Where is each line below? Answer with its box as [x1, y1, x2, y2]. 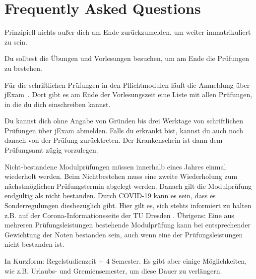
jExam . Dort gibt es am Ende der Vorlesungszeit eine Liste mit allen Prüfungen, [4, 89, 253, 100]
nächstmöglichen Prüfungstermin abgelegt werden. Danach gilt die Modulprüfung [4, 180, 252, 191]
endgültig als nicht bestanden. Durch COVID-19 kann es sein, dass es [4, 190, 216, 201]
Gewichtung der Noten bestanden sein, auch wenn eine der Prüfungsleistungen [4, 229, 243, 239]
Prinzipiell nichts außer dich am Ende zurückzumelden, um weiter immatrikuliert [4, 27, 251, 37]
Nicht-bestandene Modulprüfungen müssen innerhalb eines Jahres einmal [4, 161, 226, 171]
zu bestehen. [4, 62, 42, 73]
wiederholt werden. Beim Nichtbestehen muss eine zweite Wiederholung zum [4, 171, 238, 181]
